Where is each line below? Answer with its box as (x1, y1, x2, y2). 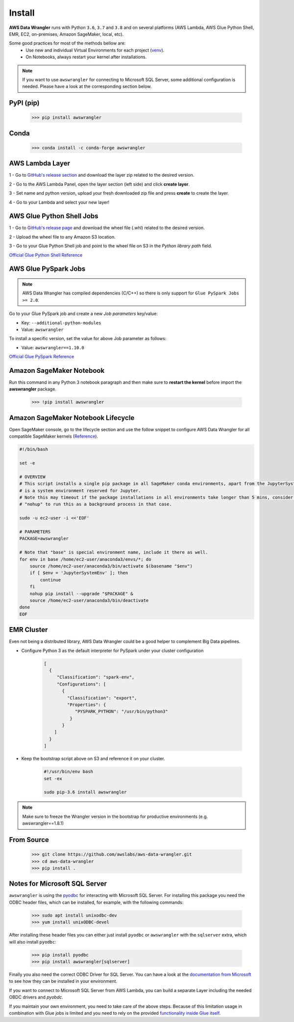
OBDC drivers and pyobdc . (9, 994, 64, 1000)
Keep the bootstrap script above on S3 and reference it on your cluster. (21, 756, 165, 761)
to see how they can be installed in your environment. (9, 978, 118, 984)
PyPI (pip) (9, 99, 40, 107)
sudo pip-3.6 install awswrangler (44, 789, 127, 795)
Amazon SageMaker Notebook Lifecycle (9, 414, 135, 422)
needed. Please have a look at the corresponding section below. (22, 83, 152, 89)
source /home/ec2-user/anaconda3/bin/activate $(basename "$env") (29, 563, 193, 569)
